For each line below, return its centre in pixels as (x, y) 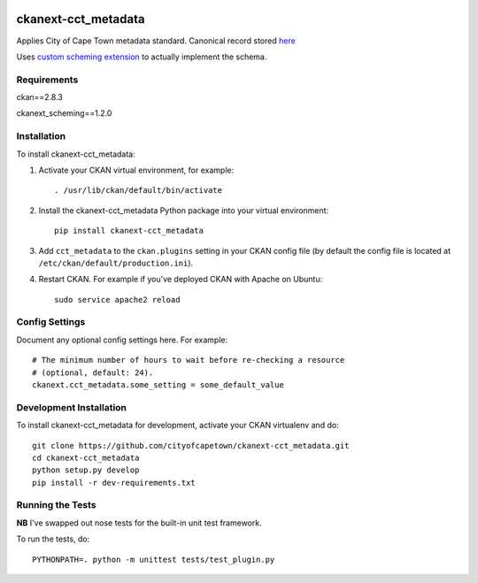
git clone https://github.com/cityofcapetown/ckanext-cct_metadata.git (191, 445)
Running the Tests (56, 505)
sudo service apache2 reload (117, 299)
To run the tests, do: (53, 539)
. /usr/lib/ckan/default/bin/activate (139, 191)
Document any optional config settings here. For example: (122, 340)
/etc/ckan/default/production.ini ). (116, 263)
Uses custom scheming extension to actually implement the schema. (142, 57)
